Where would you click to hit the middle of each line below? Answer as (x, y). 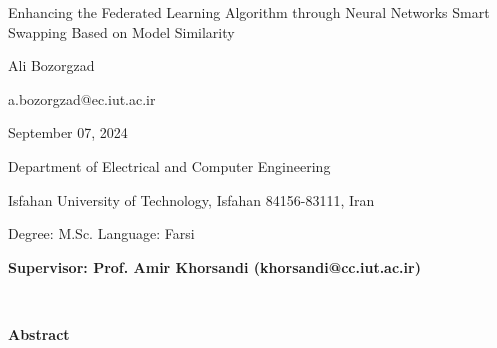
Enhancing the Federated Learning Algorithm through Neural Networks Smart (249, 12)
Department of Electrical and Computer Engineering (169, 165)
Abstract (39, 333)
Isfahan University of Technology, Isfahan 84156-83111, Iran (191, 199)
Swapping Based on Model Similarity (121, 31)
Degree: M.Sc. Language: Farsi (101, 233)
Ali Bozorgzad (51, 65)
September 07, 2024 (68, 132)
